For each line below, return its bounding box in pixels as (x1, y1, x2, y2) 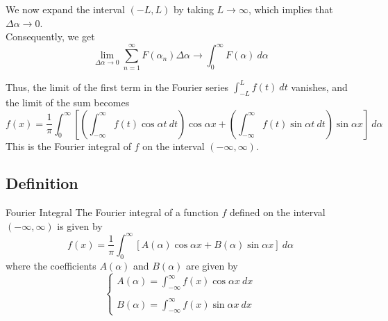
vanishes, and (291, 79, 348, 94)
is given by (57, 218, 103, 233)
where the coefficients (6, 258, 96, 272)
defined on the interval (229, 205, 326, 220)
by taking (173, 2, 214, 16)
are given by (186, 258, 238, 272)
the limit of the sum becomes (6, 94, 130, 109)
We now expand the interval (6, 2, 125, 16)
